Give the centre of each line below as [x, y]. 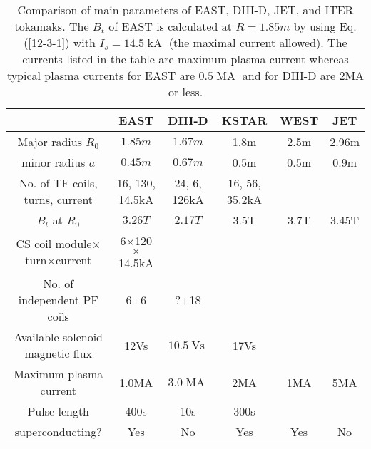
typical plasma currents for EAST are [101, 75]
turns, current [59, 199]
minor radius [54, 162]
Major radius [50, 141]
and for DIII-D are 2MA [303, 75]
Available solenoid [58, 337]
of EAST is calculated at [171, 26]
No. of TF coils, [58, 183]
